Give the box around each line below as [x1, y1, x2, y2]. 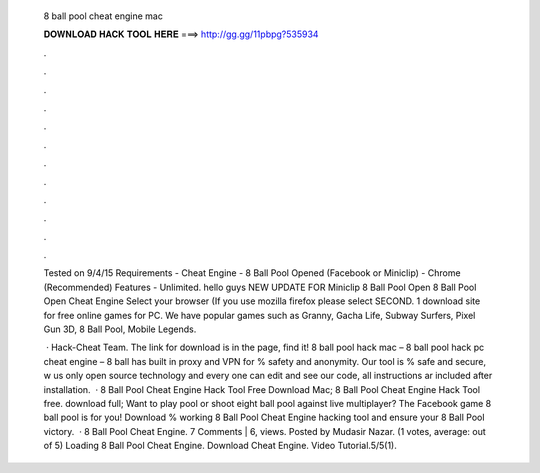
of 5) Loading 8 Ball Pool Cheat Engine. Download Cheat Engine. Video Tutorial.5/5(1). [43, 440, 397, 452]
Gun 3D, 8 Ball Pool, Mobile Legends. [43, 323, 197, 335]
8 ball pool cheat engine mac [43, 10, 164, 22]
